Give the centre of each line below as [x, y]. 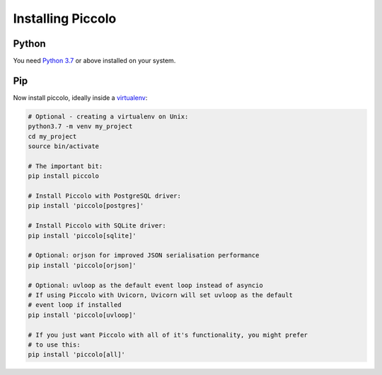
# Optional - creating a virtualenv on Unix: [108, 116]
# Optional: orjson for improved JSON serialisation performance [144, 256]
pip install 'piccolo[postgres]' [86, 206]
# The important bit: [65, 166]
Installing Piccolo [65, 18]
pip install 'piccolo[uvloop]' [82, 315]
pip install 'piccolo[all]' [76, 355]
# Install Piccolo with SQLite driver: [97, 226]
